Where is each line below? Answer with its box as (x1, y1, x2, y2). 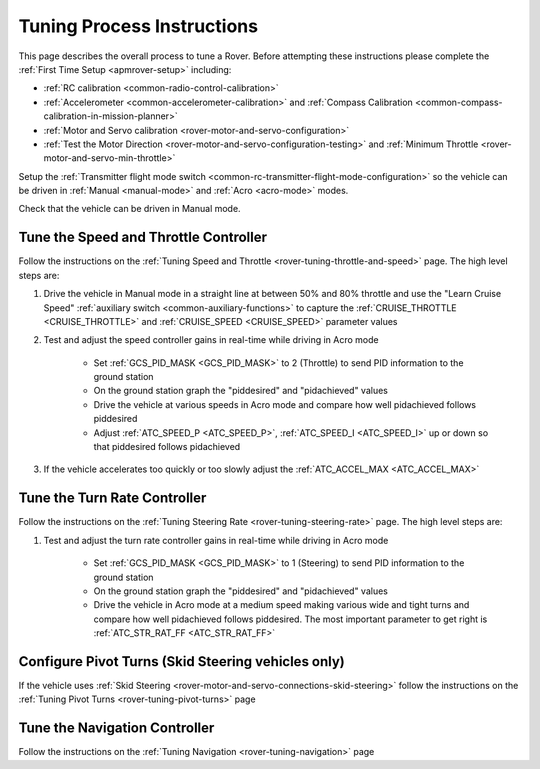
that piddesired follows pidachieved (93, 441, 241, 453)
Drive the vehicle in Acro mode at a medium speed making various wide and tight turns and (93, 599, 470, 611)
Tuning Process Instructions (18, 15, 259, 37)
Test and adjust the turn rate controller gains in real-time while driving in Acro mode (43, 534, 389, 546)
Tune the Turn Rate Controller (18, 490, 207, 507)
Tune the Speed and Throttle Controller (18, 229, 268, 246)
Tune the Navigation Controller (18, 720, 215, 737)
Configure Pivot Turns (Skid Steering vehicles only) (18, 653, 345, 670)
